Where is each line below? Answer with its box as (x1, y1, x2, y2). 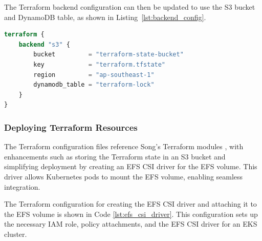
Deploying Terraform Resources (4, 120, 138, 133)
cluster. (4, 228, 27, 239)
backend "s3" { (18, 41, 70, 48)
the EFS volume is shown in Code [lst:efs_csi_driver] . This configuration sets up (4, 208, 258, 219)
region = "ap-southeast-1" (33, 71, 155, 78)
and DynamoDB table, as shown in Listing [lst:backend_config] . (4, 11, 206, 22)
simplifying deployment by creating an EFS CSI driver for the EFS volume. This (4, 161, 257, 172)
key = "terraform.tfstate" (33, 61, 166, 68)
